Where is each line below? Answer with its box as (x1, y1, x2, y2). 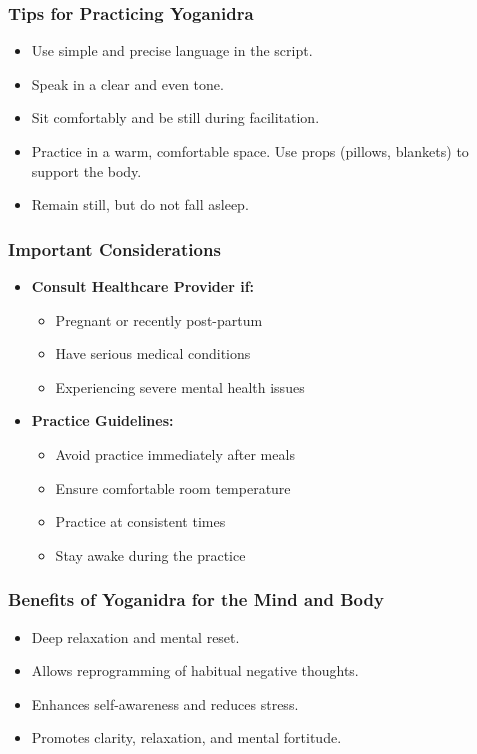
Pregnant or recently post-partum (55, 309, 263, 330)
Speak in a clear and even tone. (31, 73, 224, 94)
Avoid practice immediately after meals (55, 443, 295, 464)
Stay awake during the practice (55, 544, 246, 565)
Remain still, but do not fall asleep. (31, 194, 249, 215)
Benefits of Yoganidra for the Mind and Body (8, 587, 384, 612)
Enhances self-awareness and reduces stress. (31, 693, 299, 714)
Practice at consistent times (55, 511, 226, 532)
